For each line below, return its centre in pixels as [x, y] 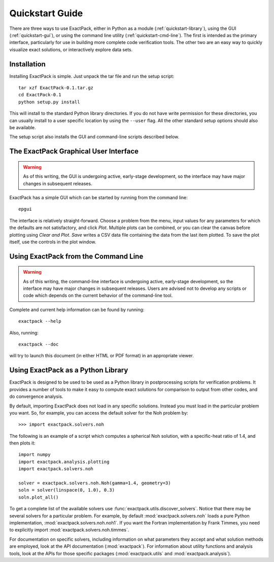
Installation [27, 64]
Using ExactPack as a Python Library [69, 370]
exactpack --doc [39, 344]
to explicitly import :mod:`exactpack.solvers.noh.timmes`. [69, 530]
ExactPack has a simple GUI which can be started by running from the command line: [98, 197]
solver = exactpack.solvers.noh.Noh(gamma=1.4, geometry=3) [95, 483]
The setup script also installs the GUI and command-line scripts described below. [94, 137]
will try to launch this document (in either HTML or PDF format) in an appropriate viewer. [101, 356]
